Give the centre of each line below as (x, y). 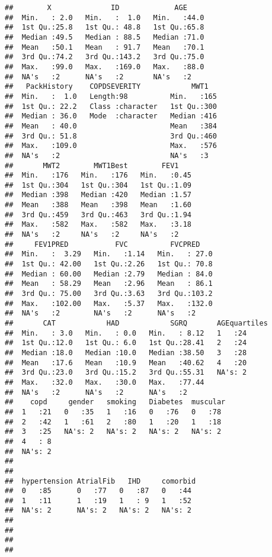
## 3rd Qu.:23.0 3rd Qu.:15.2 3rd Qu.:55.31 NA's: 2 (126, 373)
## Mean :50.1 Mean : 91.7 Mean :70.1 (105, 47)
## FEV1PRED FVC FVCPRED (103, 244)
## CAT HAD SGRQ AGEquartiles (136, 323)
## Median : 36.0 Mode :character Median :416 (111, 116)
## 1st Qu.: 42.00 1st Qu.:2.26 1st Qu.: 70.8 (109, 264)
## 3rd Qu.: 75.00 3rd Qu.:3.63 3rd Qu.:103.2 (109, 294)
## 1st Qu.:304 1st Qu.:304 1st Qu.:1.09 (98, 185)
